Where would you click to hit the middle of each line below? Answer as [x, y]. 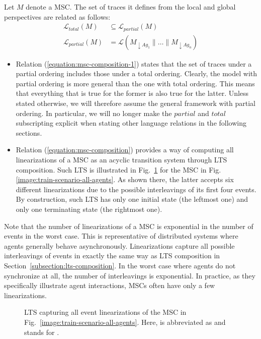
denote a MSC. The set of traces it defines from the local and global [131, 7]
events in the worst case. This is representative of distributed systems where [121, 236]
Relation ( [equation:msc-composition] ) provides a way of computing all [125, 150]
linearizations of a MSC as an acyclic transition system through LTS [121, 160]
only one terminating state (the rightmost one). [89, 209]
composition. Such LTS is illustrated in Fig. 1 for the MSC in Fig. [118, 169]
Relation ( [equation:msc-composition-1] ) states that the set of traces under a [134, 63]
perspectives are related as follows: [57, 16]
